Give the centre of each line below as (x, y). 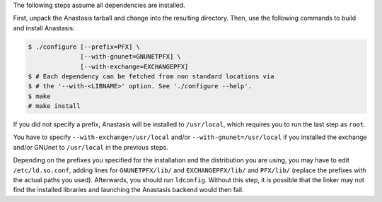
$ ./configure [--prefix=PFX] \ (84, 47)
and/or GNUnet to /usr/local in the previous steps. (91, 147)
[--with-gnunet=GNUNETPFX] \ (131, 57)
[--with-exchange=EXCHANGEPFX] (134, 66)
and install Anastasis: (44, 28)
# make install (54, 106)
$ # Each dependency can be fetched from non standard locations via (151, 76)
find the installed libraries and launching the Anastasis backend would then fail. (128, 190)
